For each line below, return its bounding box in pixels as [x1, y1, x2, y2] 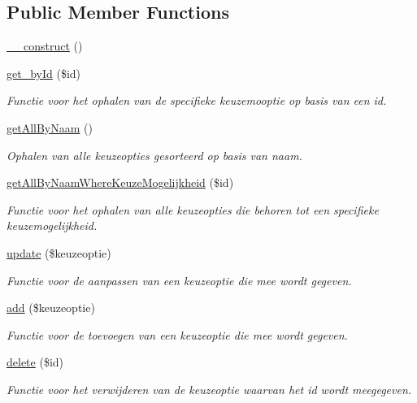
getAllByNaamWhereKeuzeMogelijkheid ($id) [7, 174, 234, 191]
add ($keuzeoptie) [7, 299, 95, 316]
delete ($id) [7, 353, 64, 370]
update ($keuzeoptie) [7, 244, 111, 261]
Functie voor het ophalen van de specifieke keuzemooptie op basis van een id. [7, 92, 387, 109]
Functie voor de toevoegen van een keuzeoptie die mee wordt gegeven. [7, 326, 348, 343]
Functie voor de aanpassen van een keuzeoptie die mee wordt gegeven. [7, 271, 352, 288]
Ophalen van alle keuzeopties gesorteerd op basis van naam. [7, 146, 302, 163]
